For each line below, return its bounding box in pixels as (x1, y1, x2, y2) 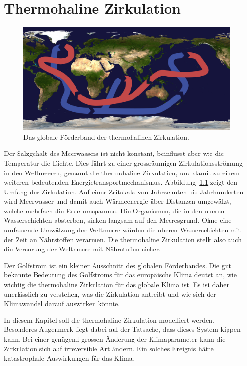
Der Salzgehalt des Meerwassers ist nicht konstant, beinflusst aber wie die (4, 148, 224, 158)
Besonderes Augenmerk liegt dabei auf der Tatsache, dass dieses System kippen (4, 324, 241, 334)
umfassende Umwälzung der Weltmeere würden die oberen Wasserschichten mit (4, 225, 241, 235)
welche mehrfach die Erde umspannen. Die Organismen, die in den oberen (4, 205, 225, 215)
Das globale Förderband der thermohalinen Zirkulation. (23, 132, 189, 142)
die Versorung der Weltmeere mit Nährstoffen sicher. (4, 244, 161, 254)
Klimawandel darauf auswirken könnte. (4, 298, 120, 308)
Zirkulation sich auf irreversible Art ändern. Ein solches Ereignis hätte (4, 343, 214, 353)
